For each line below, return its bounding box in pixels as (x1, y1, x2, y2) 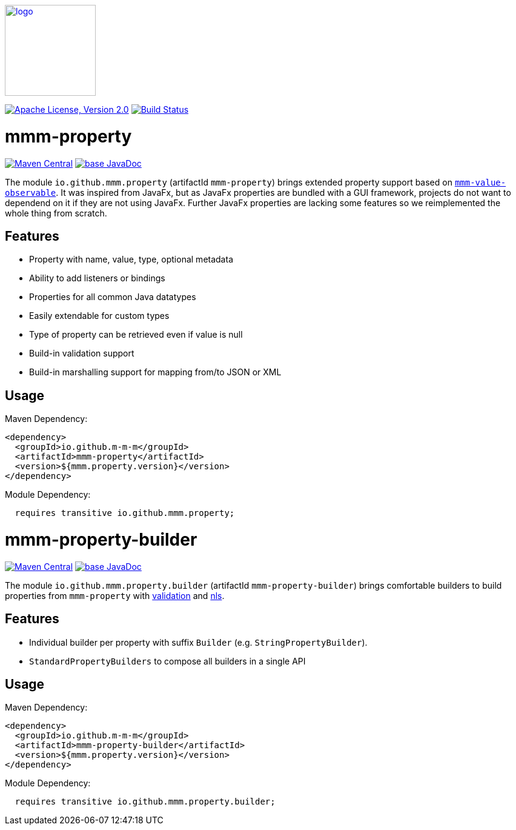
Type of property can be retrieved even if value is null (29, 329, 243, 340)
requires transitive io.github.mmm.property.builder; (15, 797, 276, 807)
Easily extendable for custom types (29, 310, 170, 321)
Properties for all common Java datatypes (29, 292, 196, 303)
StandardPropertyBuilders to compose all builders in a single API (29, 655, 306, 666)
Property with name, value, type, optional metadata (29, 254, 233, 265)
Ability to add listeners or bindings (29, 273, 165, 284)
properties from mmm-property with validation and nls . (5, 590, 225, 601)
